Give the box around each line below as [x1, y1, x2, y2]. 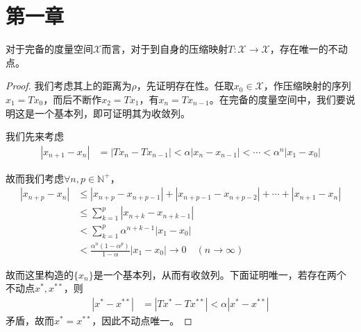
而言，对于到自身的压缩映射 [101, 42, 228, 56]
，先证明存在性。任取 [136, 78, 234, 93]
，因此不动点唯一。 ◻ [92, 313, 192, 328]
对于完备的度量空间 [6, 42, 93, 56]
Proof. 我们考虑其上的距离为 [6, 78, 132, 93]
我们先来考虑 [6, 129, 64, 143]
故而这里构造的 [6, 267, 74, 281]
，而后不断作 [43, 91, 102, 106]
